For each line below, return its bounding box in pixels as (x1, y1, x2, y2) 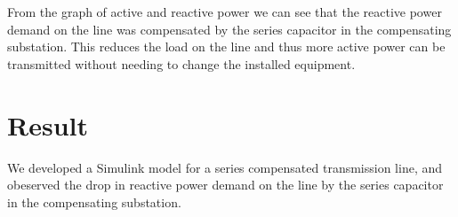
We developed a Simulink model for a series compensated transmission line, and (7, 158, 443, 176)
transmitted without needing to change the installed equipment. (7, 54, 356, 73)
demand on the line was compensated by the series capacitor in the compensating (7, 19, 452, 38)
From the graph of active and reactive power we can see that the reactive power (7, 3, 442, 20)
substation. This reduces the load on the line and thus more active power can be (7, 37, 446, 56)
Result (7, 106, 88, 143)
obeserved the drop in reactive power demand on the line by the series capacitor (7, 175, 444, 194)
